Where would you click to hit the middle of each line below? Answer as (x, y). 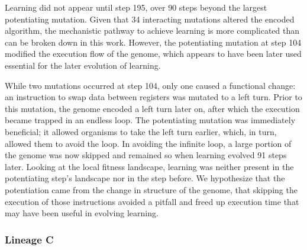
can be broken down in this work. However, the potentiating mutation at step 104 (153, 42)
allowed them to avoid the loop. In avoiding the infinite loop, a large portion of (148, 143)
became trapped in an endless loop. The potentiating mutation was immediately (150, 120)
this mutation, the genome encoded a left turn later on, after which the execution (152, 108)
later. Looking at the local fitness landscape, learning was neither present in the (149, 166)
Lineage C (29, 239)
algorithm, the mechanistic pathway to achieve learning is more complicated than (152, 31)
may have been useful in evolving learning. (82, 213)
